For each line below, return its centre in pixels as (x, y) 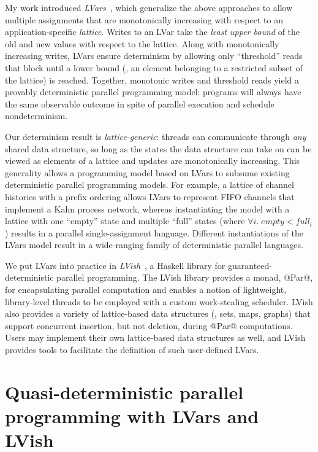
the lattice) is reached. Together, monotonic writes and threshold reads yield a (152, 80)
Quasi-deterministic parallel (124, 392)
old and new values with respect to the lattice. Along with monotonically (142, 43)
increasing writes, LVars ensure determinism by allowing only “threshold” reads (154, 56)
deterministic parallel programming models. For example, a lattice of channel (150, 185)
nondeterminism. (36, 116)
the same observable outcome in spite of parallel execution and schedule (140, 103)
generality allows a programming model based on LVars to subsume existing (147, 172)
